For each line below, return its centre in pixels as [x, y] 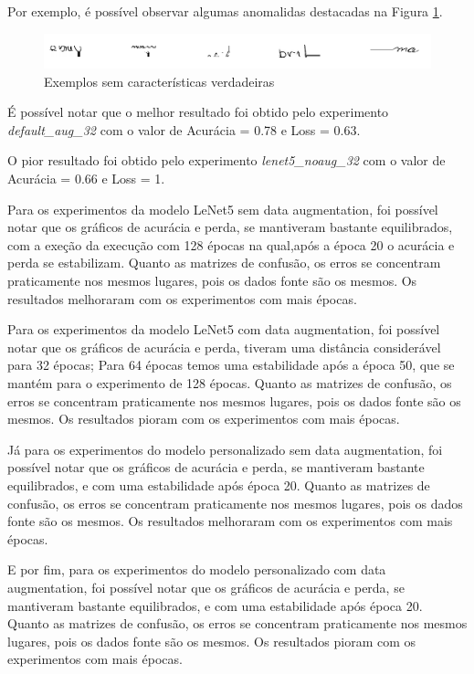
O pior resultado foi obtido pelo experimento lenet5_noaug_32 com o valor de [226, 160]
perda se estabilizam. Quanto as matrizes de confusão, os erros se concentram [224, 263]
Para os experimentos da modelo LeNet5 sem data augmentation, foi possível [223, 209]
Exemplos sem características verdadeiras [159, 81]
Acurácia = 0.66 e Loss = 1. [86, 179]
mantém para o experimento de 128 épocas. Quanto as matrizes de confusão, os [230, 383]
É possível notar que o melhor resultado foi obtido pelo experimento [198, 112]
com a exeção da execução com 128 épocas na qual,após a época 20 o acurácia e [231, 244]
